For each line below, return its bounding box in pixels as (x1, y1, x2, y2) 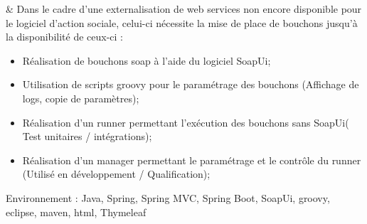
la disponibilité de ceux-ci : (6, 29, 123, 44)
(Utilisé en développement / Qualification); (22, 166, 211, 181)
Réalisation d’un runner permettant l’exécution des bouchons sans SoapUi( (22, 114, 349, 129)
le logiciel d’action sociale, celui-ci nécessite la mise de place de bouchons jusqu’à (6, 15, 358, 30)
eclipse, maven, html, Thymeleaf (6, 204, 147, 219)
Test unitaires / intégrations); (22, 129, 152, 144)
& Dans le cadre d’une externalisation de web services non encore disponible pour (6, 1, 362, 16)
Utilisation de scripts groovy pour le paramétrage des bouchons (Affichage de (22, 77, 359, 92)
